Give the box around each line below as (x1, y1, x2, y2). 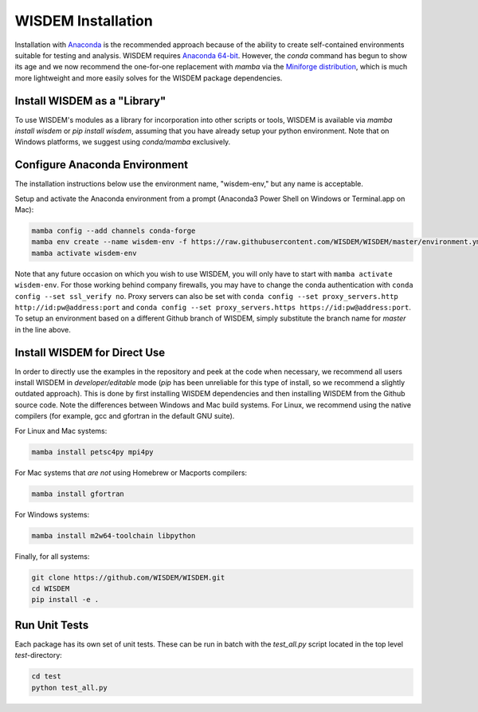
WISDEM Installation (14, 12, 153, 30)
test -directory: (14, 651, 63, 660)
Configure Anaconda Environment (14, 158, 189, 171)
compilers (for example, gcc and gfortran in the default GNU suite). (14, 411, 235, 421)
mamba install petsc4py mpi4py (31, 447, 155, 456)
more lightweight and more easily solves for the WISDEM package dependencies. (14, 73, 283, 83)
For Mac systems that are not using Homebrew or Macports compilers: (14, 467, 247, 478)
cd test (31, 672, 61, 681)
